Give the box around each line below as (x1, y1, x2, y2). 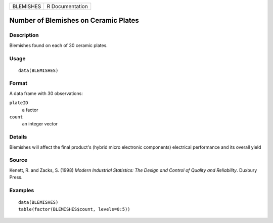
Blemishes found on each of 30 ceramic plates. (9, 42, 108, 48)
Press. (9, 174, 23, 181)
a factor (22, 107, 38, 113)
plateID (9, 100, 29, 106)
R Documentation (47, 3, 88, 10)
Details (9, 133, 27, 141)
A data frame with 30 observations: (9, 90, 83, 96)
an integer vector (22, 121, 58, 127)
